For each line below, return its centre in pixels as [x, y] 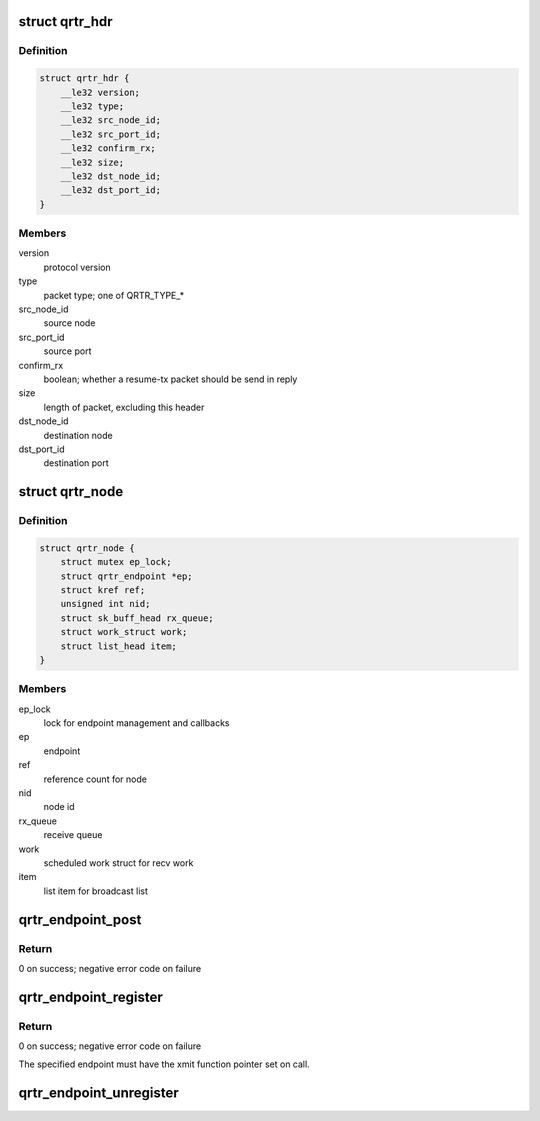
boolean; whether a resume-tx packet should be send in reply [170, 379]
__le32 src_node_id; [111, 120]
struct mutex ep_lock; [116, 562]
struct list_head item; [118, 646]
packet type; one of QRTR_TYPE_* [114, 295]
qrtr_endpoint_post [80, 919]
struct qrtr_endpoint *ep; [127, 576]
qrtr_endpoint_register [91, 996]
